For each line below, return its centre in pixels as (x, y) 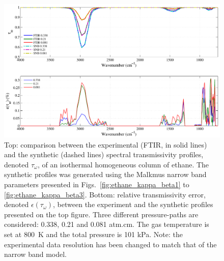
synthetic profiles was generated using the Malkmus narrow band (105, 174)
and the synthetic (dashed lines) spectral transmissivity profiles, (104, 154)
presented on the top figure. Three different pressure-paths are (101, 214)
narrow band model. (35, 254)
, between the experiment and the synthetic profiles (133, 204)
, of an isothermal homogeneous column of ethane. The (123, 164)
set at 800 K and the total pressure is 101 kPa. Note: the (93, 234)
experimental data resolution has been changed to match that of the (110, 244)
